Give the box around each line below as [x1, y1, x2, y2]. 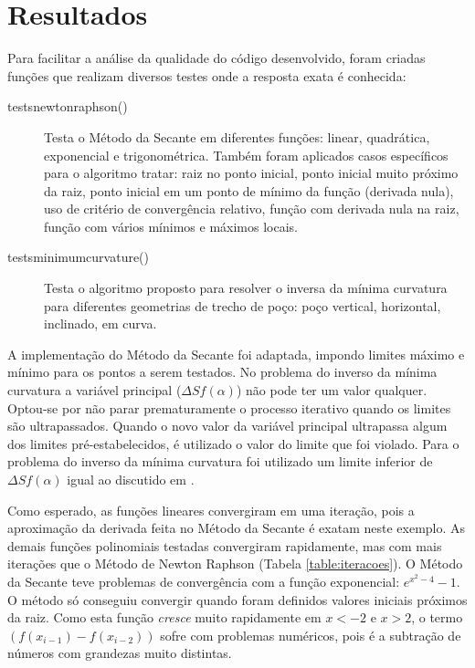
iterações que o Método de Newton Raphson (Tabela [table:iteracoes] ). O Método [7, 554, 463, 573]
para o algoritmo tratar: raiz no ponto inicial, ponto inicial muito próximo [44, 163, 459, 183]
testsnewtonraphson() [7, 97, 128, 116]
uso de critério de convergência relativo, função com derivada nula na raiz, [44, 199, 459, 218]
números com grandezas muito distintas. [7, 643, 232, 663]
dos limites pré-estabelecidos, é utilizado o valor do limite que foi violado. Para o [7, 433, 459, 453]
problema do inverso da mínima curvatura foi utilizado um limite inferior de [7, 452, 433, 471]
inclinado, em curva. [44, 314, 157, 333]
